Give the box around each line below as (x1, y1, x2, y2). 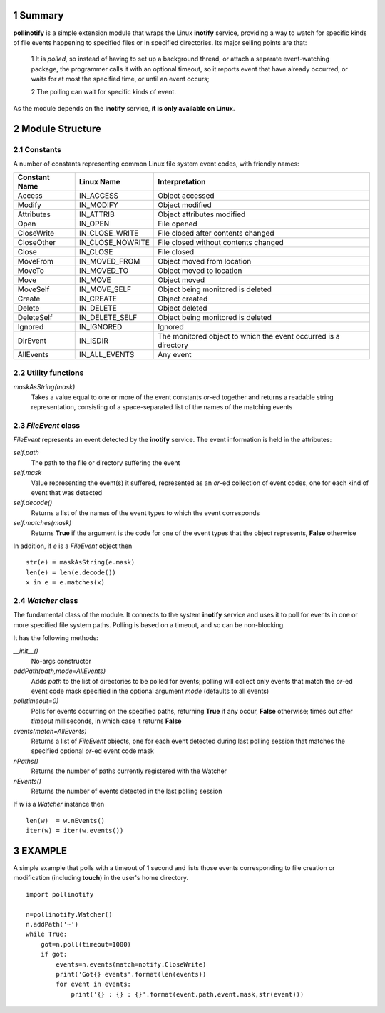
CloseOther (17, 238, 56, 248)
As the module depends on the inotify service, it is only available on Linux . (13, 104, 235, 112)
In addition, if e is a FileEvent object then (13, 542, 133, 550)
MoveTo (17, 266, 44, 276)
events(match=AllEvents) (13, 727, 87, 735)
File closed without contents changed (158, 238, 284, 248)
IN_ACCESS (78, 191, 119, 201)
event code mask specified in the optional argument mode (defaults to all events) (31, 687, 269, 696)
